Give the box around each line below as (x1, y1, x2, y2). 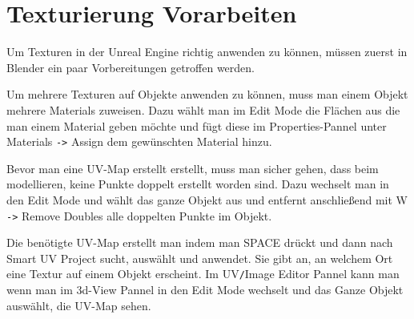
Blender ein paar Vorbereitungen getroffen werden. (6, 59, 255, 75)
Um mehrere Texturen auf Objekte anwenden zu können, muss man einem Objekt (6, 86, 408, 103)
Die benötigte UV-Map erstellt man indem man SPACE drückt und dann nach (6, 234, 393, 251)
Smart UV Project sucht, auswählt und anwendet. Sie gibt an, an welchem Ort (6, 249, 393, 266)
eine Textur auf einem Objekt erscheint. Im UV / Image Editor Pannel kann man (6, 265, 400, 282)
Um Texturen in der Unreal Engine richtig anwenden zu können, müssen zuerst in (6, 43, 408, 60)
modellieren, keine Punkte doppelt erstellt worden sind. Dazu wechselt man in (6, 176, 389, 192)
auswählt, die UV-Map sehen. (6, 297, 151, 313)
